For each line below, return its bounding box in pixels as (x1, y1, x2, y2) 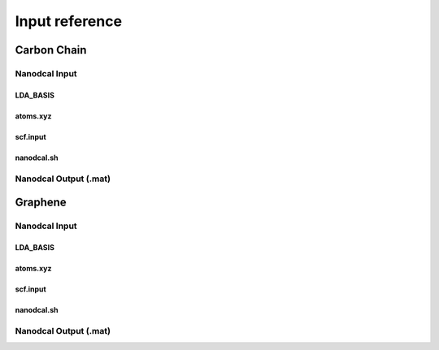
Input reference (15, 12, 122, 30)
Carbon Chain (15, 43, 87, 57)
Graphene (15, 196, 67, 210)
